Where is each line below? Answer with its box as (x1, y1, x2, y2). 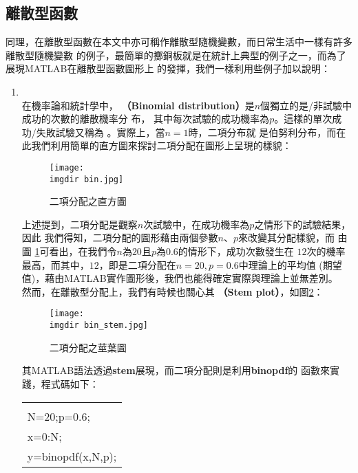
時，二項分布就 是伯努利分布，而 (188, 124, 337, 139)
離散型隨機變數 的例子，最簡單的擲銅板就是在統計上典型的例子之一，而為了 (6, 47, 346, 62)
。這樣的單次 (274, 111, 333, 126)
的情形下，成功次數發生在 (178, 244, 294, 258)
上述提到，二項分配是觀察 (21, 217, 138, 231)
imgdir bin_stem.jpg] (49, 320, 148, 331)
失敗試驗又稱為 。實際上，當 (36, 124, 165, 139)
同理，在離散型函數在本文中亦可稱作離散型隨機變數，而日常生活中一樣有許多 (6, 34, 352, 49)
